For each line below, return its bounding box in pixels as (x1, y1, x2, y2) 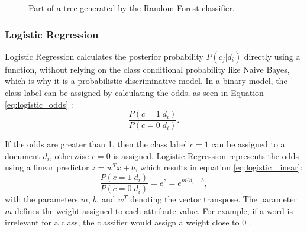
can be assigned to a (211, 138, 285, 150)
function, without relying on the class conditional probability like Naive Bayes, (5, 63, 290, 75)
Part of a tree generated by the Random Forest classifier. (28, 2, 235, 14)
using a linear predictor (5, 161, 89, 173)
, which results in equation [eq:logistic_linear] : (135, 161, 303, 173)
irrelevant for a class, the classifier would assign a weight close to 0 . (5, 216, 251, 228)
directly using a (244, 50, 300, 62)
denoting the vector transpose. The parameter (130, 193, 297, 205)
